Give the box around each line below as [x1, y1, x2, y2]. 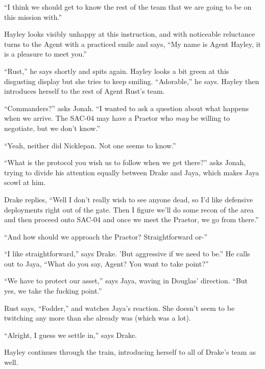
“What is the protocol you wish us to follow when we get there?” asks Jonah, [4, 157, 246, 168]
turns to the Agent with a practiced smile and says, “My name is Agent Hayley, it [4, 38, 261, 49]
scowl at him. [4, 177, 46, 188]
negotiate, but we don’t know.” [4, 122, 100, 133]
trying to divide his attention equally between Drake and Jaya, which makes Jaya [4, 167, 259, 177]
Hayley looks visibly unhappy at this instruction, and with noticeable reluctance [4, 29, 255, 39]
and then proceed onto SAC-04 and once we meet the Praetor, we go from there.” [4, 214, 259, 225]
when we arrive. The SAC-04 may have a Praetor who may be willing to [4, 113, 230, 123]
